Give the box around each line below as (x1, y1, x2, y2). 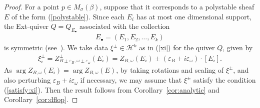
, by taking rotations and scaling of (116, 64, 224, 75)
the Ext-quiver (4, 21, 48, 31)
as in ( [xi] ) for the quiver (139, 42, 215, 53)
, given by (222, 42, 253, 53)
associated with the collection (79, 21, 170, 31)
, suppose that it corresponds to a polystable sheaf (99, 1, 254, 11)
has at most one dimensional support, (136, 11, 252, 21)
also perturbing (4, 75, 51, 85)
